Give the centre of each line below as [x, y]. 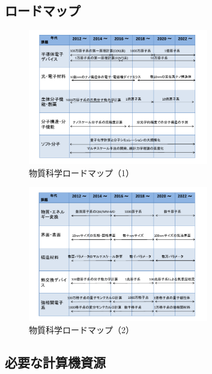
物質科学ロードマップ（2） [81, 329]
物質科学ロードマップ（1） [81, 172]
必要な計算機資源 [55, 362]
